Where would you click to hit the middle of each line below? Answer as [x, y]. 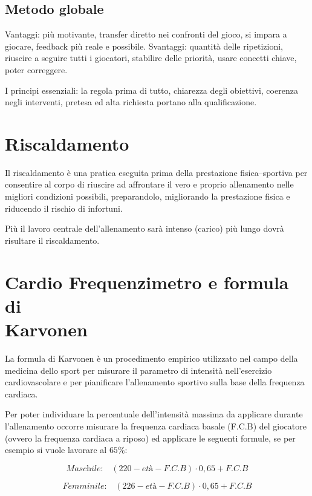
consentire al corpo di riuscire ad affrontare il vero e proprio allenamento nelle [149, 184]
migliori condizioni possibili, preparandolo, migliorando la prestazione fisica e [148, 196]
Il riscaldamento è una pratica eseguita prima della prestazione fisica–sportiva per [156, 172]
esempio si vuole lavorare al [56, 450]
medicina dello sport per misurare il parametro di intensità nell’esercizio [138, 370]
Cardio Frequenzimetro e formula [147, 282]
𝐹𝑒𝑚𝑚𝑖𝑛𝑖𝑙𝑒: [85, 486]
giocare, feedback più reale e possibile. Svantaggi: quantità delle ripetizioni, [144, 46]
